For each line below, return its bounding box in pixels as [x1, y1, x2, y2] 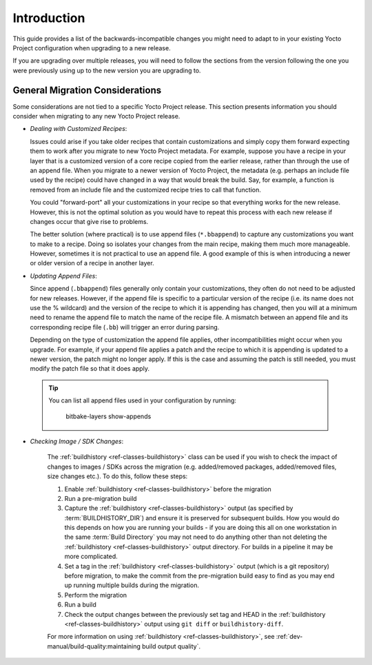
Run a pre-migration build [64, 494, 137, 502]
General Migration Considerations [12, 84, 162, 96]
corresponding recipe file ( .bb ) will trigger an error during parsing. [30, 323, 220, 331]
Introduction [12, 10, 85, 25]
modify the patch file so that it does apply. [30, 365, 149, 373]
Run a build [64, 600, 96, 609]
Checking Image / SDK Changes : [30, 437, 124, 445]
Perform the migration [64, 591, 127, 599]
